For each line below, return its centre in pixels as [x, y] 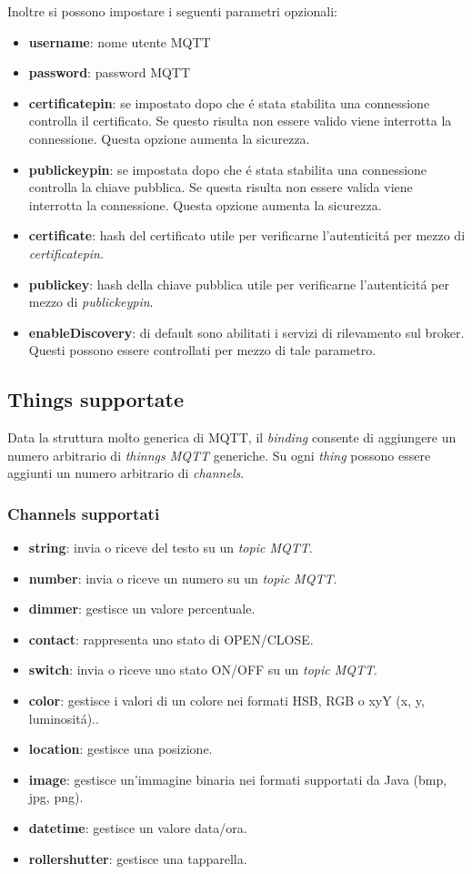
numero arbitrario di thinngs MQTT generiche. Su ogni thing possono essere [219, 455]
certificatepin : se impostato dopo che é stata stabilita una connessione [229, 102]
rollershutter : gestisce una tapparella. [138, 858]
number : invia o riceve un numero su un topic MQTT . [183, 578]
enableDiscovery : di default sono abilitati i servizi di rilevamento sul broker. [246, 332]
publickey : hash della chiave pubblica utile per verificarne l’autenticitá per [239, 284]
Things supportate [96, 399]
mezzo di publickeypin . [91, 302]
